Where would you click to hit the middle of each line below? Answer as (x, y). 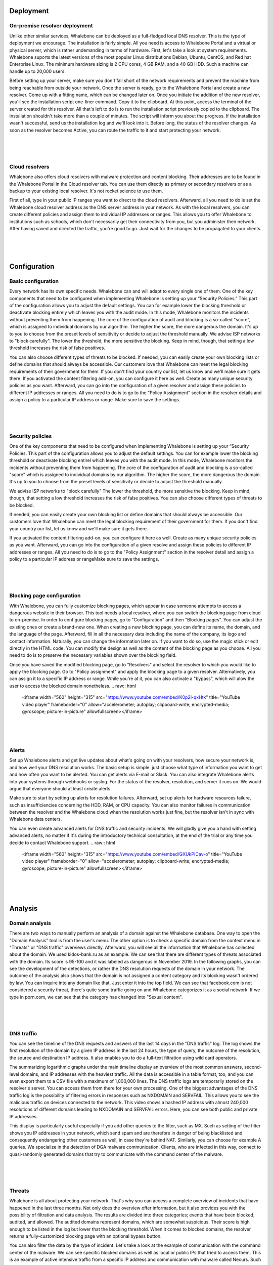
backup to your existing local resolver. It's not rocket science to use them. (86, 191)
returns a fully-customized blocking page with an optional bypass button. (85, 1236)
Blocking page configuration (45, 596)
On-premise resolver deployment (51, 26)
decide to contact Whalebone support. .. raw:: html (62, 842)
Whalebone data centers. (36, 819)
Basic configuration (34, 281)
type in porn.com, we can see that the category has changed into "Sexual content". (96, 997)
